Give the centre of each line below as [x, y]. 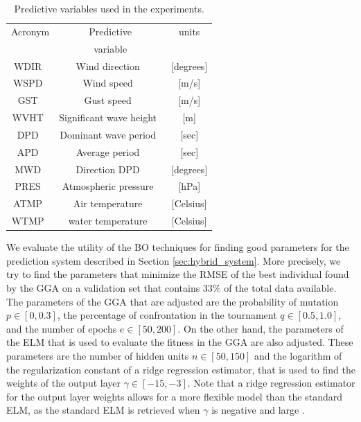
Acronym [30, 31]
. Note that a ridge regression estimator [271, 383]
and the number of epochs [62, 328]
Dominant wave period [108, 134]
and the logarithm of [298, 355]
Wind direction [108, 65]
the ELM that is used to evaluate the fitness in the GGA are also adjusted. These [180, 342]
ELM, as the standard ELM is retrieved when [103, 410]
